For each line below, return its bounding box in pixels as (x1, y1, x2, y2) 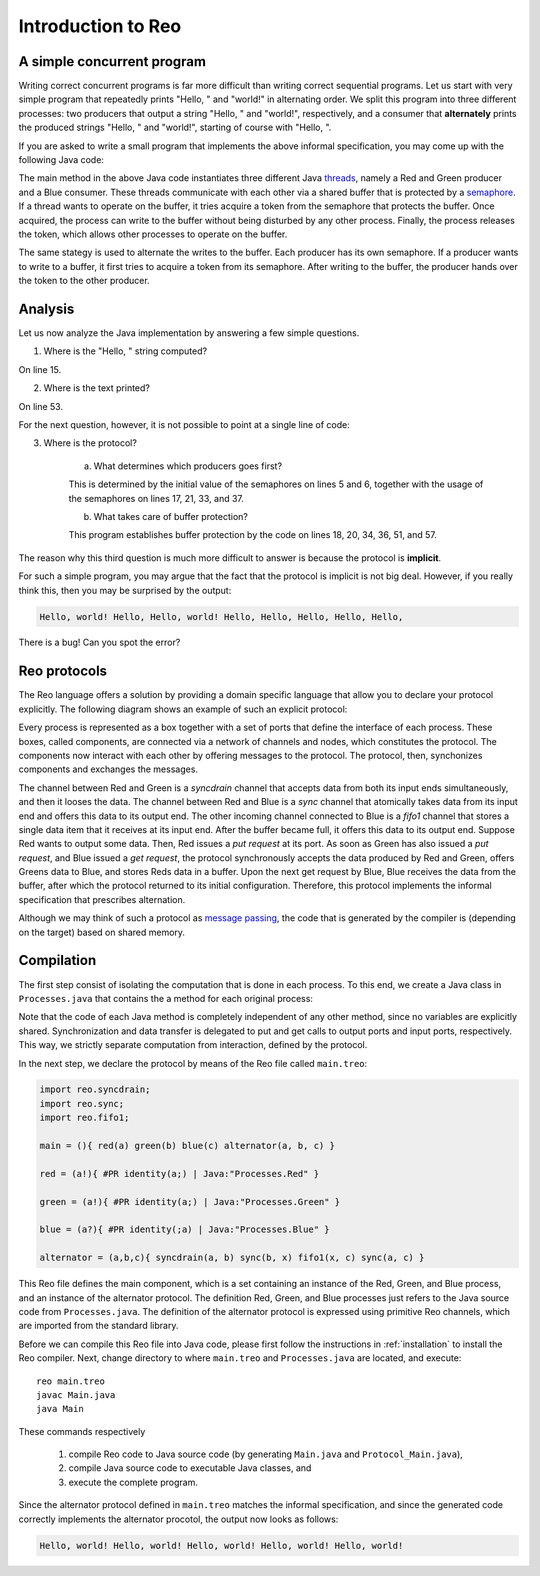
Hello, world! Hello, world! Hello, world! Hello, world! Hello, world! (39, 1540, 404, 1551)
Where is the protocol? (43, 437, 137, 449)
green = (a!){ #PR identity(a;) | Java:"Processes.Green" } (39, 1196, 341, 1207)
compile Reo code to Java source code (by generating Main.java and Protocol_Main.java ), (68, 1448, 464, 1460)
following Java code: (18, 154, 105, 166)
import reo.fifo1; (39, 1112, 130, 1124)
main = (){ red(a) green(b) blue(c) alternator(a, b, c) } (39, 1140, 335, 1152)
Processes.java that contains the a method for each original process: (18, 992, 314, 1004)
